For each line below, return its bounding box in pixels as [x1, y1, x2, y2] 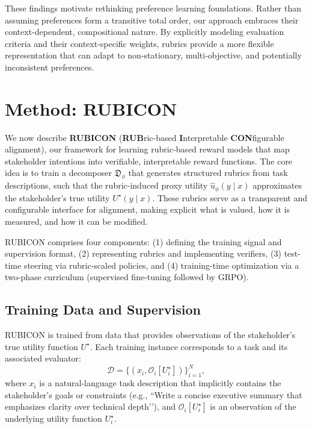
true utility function [5, 340, 78, 352]
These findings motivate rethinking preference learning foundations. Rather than [5, 2, 302, 14]
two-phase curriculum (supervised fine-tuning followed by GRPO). [5, 271, 249, 283]
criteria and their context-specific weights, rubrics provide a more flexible [5, 37, 274, 49]
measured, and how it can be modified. [5, 214, 148, 227]
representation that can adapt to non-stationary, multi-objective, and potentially [5, 49, 302, 61]
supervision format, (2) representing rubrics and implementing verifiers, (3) [5, 247, 282, 260]
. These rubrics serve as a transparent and [152, 191, 308, 204]
